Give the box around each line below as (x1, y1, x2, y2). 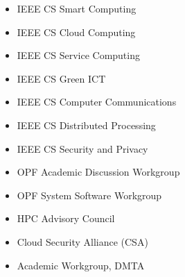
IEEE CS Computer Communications (17, 94, 177, 109)
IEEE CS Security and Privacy (17, 141, 148, 156)
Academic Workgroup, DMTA (17, 258, 145, 272)
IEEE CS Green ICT (17, 71, 106, 85)
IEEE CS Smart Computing (17, 1, 136, 15)
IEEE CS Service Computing (17, 48, 140, 62)
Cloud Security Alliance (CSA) (17, 234, 148, 249)
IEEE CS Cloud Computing (17, 24, 136, 39)
